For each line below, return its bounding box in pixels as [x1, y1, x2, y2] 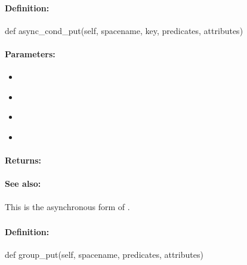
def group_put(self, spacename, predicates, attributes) [5, 248, 203, 261]
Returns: [5, 154, 42, 167]
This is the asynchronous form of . [5, 200, 130, 212]
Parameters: [5, 47, 55, 60]
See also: [5, 177, 41, 190]
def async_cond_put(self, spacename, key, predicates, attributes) [5, 24, 243, 36]
